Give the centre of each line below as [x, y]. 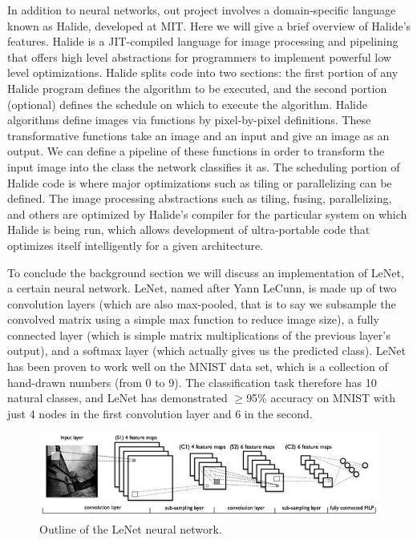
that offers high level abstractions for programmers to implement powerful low [199, 56]
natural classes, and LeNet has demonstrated [117, 398]
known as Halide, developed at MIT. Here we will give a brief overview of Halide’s [209, 25]
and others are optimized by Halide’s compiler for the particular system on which [207, 214]
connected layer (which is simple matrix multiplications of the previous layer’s [199, 334]
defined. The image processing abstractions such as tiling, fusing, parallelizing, [200, 198]
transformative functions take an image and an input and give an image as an [198, 135]
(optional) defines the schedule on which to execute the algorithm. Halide [187, 104]
